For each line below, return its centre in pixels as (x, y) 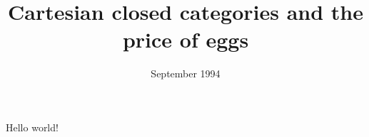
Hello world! (32, 127)
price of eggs (186, 39)
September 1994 (186, 73)
